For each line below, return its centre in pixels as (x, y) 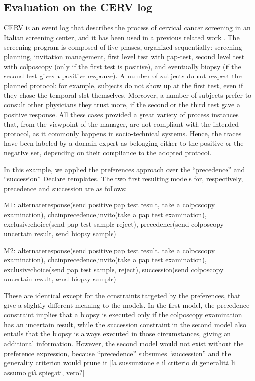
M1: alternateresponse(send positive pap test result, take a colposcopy (110, 205)
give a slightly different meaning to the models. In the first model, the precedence (127, 305)
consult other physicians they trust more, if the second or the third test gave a (122, 104)
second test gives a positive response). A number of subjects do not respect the (123, 76)
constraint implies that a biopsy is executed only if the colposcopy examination (123, 315)
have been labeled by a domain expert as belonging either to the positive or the (124, 143)
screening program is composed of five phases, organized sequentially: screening (123, 47)
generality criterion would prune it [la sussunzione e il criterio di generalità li (120, 363)
